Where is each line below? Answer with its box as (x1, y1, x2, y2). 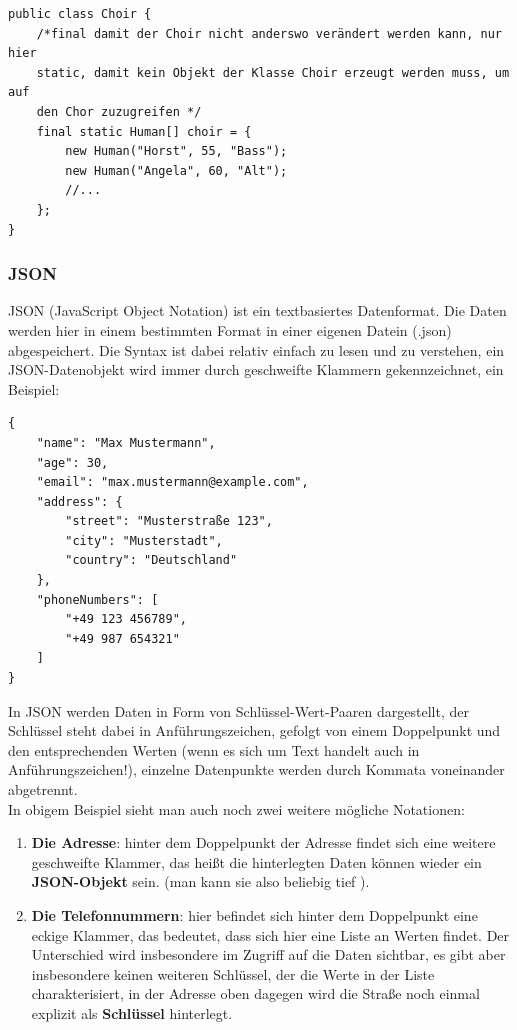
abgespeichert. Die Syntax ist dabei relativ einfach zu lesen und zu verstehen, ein (8, 339, 505, 360)
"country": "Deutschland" (65, 553, 238, 568)
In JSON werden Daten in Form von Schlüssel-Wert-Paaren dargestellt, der (8, 700, 469, 721)
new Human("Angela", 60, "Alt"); (65, 163, 288, 178)
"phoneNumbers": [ (36, 592, 159, 607)
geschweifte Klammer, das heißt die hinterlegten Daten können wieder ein (31, 851, 482, 872)
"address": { (36, 494, 123, 509)
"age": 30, (36, 455, 109, 470)
